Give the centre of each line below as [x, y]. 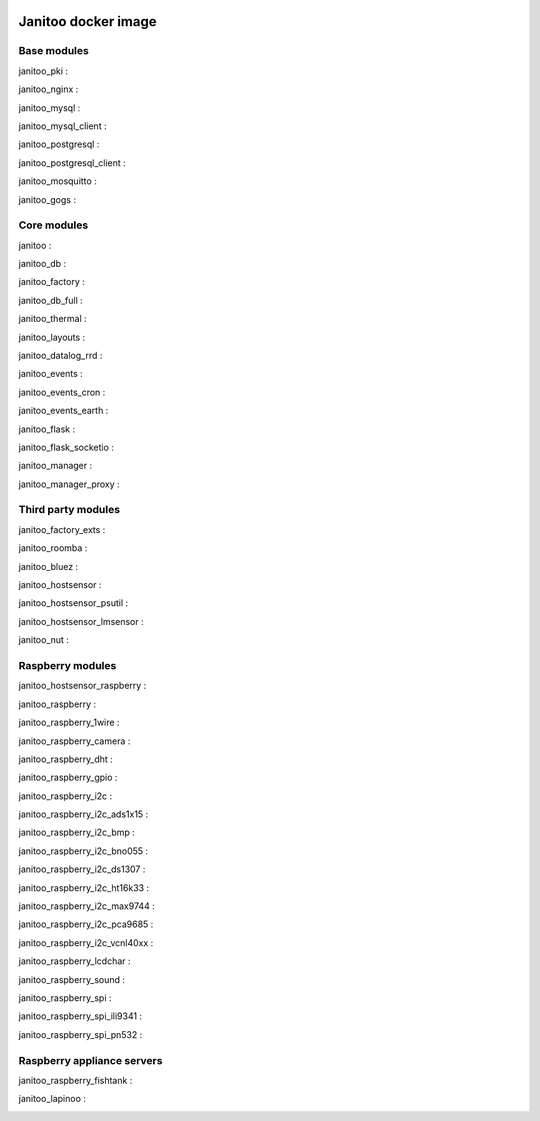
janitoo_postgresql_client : [72, 162]
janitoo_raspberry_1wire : [69, 722]
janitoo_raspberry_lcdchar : [74, 961]
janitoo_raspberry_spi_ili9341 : [80, 1016]
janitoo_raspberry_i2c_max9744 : [86, 906]
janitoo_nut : [44, 640]
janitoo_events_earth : [63, 411]
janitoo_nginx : [48, 89]
